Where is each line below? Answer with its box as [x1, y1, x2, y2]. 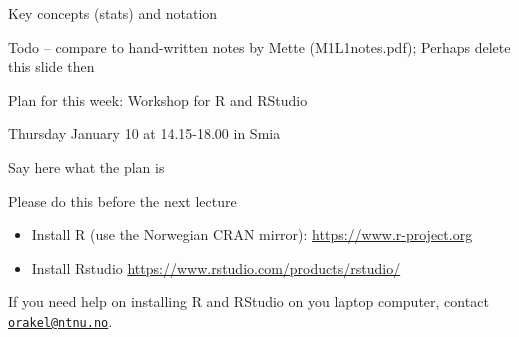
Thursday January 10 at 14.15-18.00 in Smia [8, 123, 281, 144]
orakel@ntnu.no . [8, 310, 113, 331]
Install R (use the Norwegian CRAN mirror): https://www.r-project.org [31, 224, 473, 245]
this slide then [8, 56, 95, 77]
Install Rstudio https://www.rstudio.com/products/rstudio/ [31, 257, 401, 278]
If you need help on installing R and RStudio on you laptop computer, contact [8, 291, 489, 312]
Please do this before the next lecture [8, 190, 237, 211]
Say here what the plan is [8, 156, 165, 177]
